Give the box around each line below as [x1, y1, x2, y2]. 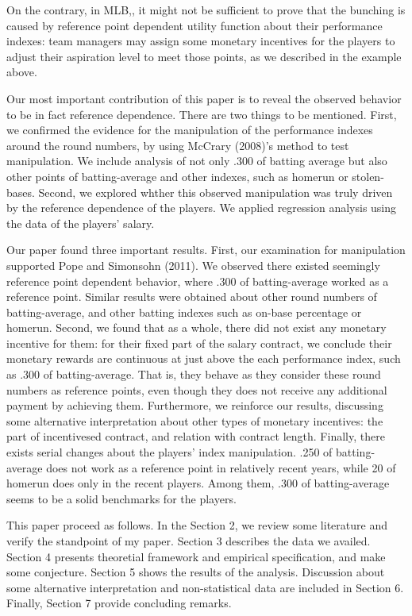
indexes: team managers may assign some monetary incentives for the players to [6, 33, 395, 49]
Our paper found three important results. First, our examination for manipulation [6, 241, 406, 258]
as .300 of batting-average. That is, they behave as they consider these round [6, 366, 381, 383]
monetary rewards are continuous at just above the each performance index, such [6, 350, 401, 367]
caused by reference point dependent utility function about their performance [6, 17, 383, 33]
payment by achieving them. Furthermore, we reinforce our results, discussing [6, 397, 383, 414]
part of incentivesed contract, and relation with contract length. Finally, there [6, 428, 385, 445]
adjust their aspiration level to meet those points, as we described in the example [6, 48, 402, 64]
